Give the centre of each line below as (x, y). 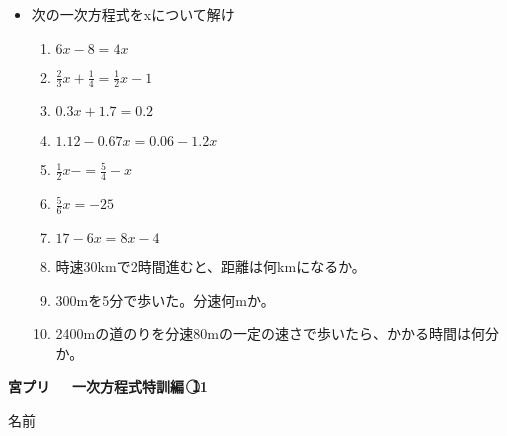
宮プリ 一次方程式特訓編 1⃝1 (108, 386)
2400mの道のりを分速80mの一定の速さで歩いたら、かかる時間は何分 (277, 333)
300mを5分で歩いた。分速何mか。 (165, 299)
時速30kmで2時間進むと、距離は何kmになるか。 (210, 266)
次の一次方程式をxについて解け (133, 14)
